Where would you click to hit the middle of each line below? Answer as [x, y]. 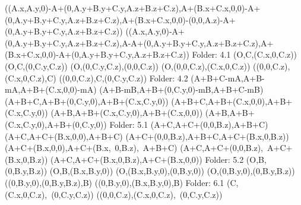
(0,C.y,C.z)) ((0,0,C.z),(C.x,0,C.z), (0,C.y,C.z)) [137, 194]
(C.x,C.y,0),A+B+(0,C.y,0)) [56, 124]
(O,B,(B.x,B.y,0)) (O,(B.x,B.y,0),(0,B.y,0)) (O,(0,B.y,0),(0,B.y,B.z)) [172, 171]
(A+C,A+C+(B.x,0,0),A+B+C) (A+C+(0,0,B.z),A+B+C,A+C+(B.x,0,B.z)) [147, 136]
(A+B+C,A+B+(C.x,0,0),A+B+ [232, 101]
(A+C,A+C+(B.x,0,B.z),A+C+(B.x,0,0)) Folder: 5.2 [147, 159]
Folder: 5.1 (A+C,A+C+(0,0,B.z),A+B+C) [189, 124]
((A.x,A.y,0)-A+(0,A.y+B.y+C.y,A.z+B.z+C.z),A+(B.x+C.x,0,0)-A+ [133, 8]
